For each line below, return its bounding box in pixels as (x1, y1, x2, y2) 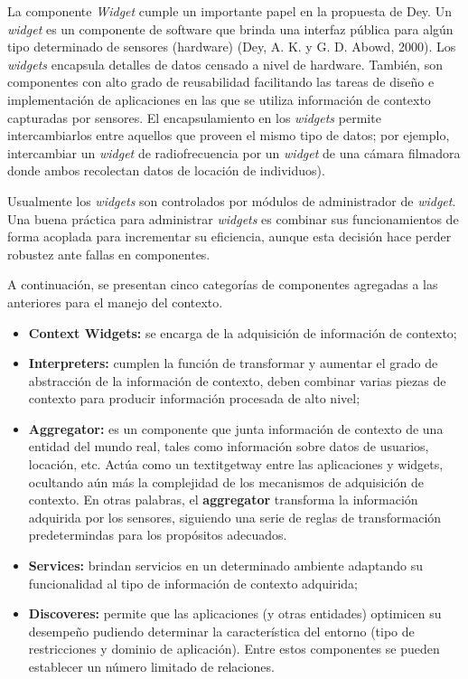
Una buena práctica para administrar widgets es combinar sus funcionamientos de (7, 209, 459, 228)
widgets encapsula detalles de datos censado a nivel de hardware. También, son (7, 54, 443, 73)
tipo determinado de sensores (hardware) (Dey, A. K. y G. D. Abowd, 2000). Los (7, 37, 456, 56)
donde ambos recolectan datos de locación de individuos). (7, 161, 325, 180)
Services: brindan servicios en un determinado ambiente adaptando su (28, 556, 423, 575)
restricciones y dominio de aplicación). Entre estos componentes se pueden (28, 639, 440, 658)
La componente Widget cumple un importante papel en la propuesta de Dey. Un (7, 2, 452, 20)
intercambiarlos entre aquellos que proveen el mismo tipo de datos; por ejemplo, (7, 126, 450, 145)
